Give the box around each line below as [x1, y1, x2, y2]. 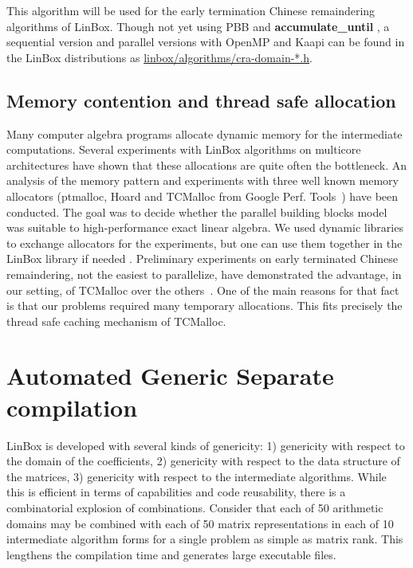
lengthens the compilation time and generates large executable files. [6, 546, 336, 562]
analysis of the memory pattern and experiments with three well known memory [6, 172, 399, 189]
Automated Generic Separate [6, 359, 334, 392]
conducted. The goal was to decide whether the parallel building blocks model [6, 203, 387, 220]
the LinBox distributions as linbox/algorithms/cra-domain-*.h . [6, 49, 313, 65]
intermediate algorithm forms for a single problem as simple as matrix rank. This [6, 531, 403, 547]
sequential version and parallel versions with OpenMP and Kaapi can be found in [6, 33, 405, 50]
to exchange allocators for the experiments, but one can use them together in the [6, 234, 403, 251]
